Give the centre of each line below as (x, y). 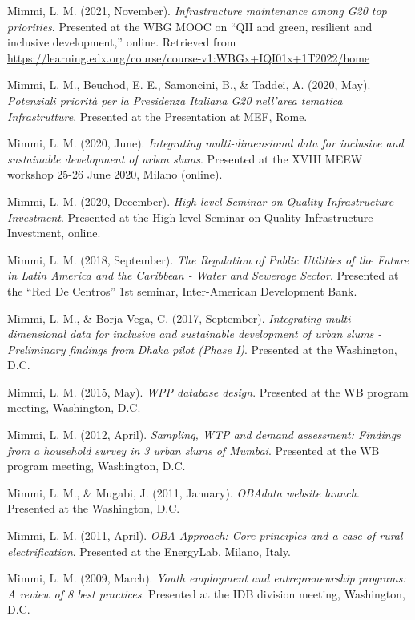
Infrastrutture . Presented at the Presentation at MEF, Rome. (157, 116)
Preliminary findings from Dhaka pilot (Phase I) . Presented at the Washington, (202, 349)
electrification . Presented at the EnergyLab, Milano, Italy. (149, 551)
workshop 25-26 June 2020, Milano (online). (115, 174)
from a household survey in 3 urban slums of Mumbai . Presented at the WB (193, 450)
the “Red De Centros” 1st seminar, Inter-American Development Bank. (182, 290)
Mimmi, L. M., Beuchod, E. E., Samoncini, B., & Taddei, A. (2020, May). (189, 85)
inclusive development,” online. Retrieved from (122, 42)
